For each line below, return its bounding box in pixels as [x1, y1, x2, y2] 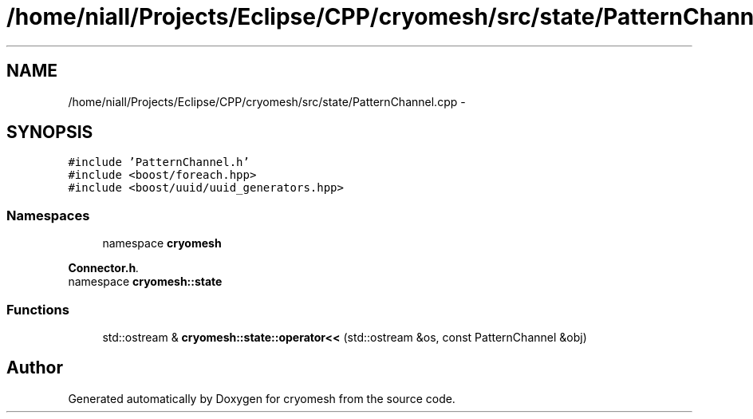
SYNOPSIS [6, 122, 93, 143]
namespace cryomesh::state [68, 275, 223, 289]
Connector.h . [68, 261, 140, 275]
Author [6, 358, 63, 378]
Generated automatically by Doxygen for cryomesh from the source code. [68, 391, 455, 405]
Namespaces [6, 207, 90, 223]
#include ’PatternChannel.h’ [68, 156, 250, 169]
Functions [6, 301, 69, 318]
